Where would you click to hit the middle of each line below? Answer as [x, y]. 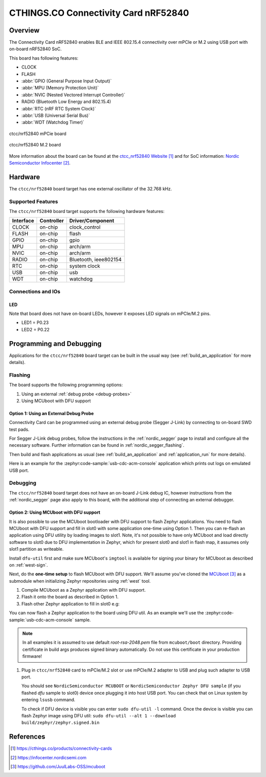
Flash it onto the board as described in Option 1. [70, 597]
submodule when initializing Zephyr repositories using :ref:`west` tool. [80, 581]
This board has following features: [44, 58]
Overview [24, 30]
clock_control [85, 227]
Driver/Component [92, 221]
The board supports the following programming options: [66, 385]
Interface [23, 221]
